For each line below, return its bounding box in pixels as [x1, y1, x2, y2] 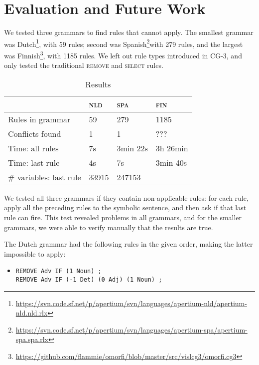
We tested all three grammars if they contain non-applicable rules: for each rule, [4, 192, 249, 203]
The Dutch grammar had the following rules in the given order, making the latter [4, 239, 253, 249]
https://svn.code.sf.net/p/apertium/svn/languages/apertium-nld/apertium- [15, 298, 247, 308]
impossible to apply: [4, 248, 66, 259]
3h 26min [155, 142, 188, 154]
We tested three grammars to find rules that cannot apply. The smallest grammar [4, 27, 254, 37]
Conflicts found [8, 127, 61, 139]
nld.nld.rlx [15, 308, 48, 318]
